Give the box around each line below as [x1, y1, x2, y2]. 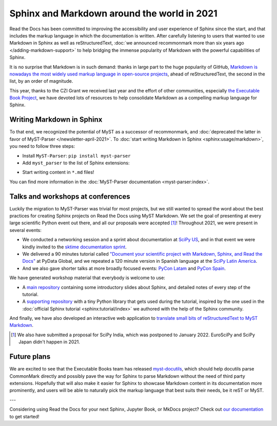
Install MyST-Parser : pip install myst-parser [22, 152, 131, 159]
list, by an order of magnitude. [9, 78, 73, 84]
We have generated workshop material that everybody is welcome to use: [9, 275, 165, 281]
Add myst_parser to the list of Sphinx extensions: [22, 160, 130, 166]
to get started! [9, 413, 39, 419]
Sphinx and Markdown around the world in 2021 [9, 8, 217, 19]
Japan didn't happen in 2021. [18, 339, 81, 345]
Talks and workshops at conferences [9, 192, 130, 201]
